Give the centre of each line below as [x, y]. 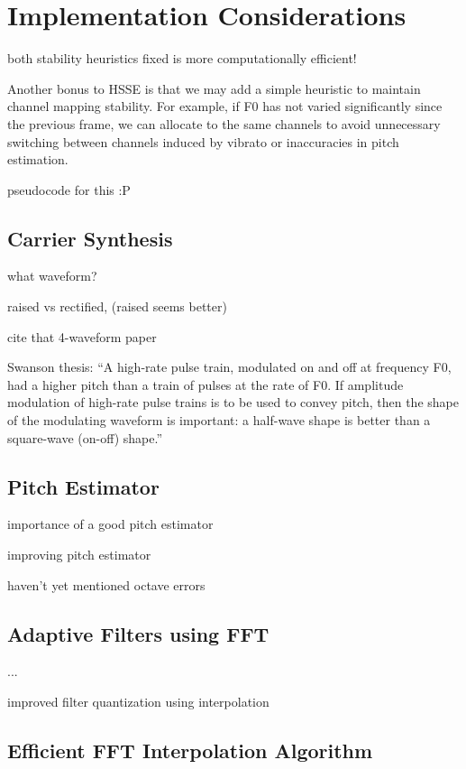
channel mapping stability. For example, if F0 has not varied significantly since [225, 106]
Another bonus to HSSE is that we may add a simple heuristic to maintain [214, 88]
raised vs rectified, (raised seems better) [117, 306]
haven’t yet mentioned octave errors [106, 584]
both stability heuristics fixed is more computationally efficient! [182, 58]
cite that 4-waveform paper [82, 336]
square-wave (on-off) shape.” [85, 437]
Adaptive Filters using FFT [138, 633]
